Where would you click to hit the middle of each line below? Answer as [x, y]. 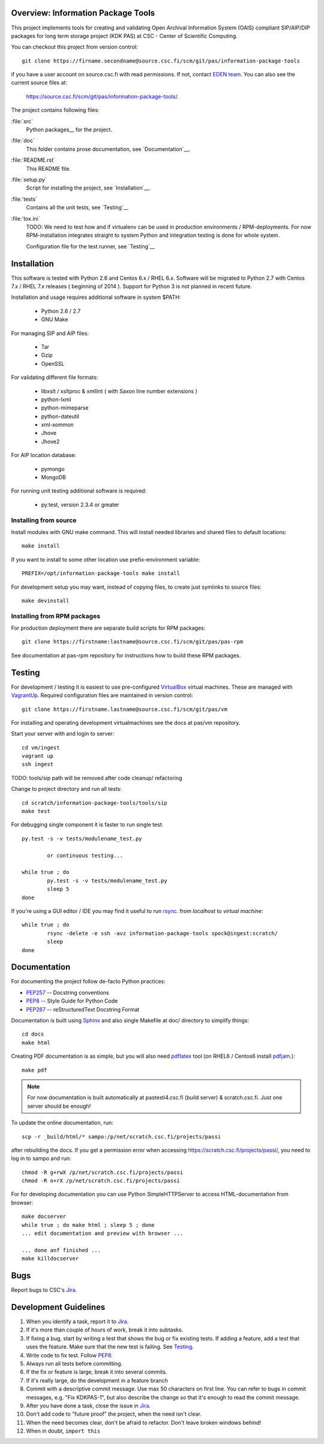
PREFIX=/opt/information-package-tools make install [101, 573]
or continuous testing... [85, 855]
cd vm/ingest [41, 748]
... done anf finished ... [61, 1250]
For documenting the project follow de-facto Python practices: [88, 982]
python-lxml [56, 399]
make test [36, 811]
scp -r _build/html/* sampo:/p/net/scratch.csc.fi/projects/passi [121, 1136]
